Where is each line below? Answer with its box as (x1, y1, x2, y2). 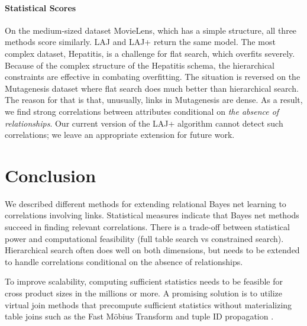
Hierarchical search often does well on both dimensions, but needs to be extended (5, 244, 300, 256)
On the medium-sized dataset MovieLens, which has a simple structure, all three (5, 24, 297, 36)
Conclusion (5, 163, 96, 187)
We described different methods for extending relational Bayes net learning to (5, 197, 286, 209)
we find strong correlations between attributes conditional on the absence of (5, 105, 279, 117)
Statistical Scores (5, 1, 76, 14)
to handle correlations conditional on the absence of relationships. (5, 255, 243, 267)
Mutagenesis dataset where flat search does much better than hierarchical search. (5, 82, 299, 94)
